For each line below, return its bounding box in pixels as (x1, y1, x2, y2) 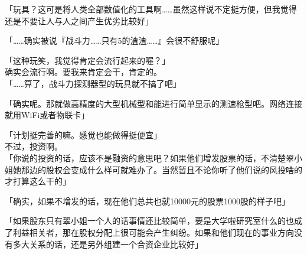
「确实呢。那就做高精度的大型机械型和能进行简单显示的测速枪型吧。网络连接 (5, 97, 302, 109)
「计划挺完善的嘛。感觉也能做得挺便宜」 (5, 128, 162, 141)
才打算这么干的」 (5, 175, 71, 187)
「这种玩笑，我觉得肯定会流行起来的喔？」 (5, 54, 170, 66)
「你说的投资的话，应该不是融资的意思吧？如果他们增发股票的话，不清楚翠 (5, 151, 294, 164)
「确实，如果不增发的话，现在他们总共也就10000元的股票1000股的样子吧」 (5, 194, 290, 207)
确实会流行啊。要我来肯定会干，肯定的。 (5, 66, 162, 78)
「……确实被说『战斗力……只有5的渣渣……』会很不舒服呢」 (5, 34, 224, 47)
